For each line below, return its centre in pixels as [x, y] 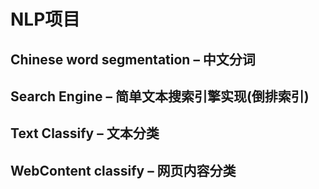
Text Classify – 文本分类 [85, 133]
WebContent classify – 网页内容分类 [123, 170]
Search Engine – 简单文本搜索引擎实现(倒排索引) [160, 96]
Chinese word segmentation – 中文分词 [133, 59]
